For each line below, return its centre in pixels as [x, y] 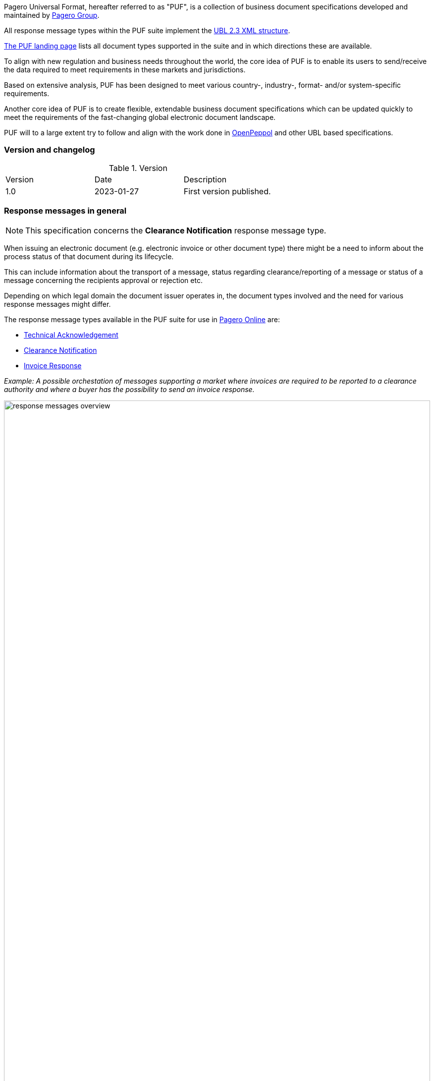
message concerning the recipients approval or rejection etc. [103, 280]
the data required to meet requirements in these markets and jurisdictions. [125, 70]
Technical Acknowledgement [71, 335]
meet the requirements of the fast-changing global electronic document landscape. [140, 117]
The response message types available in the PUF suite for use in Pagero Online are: [142, 319]
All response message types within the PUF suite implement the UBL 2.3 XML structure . [147, 30]
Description [205, 179]
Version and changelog [50, 150]
